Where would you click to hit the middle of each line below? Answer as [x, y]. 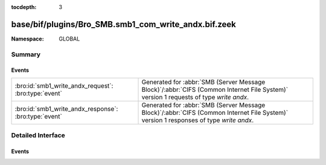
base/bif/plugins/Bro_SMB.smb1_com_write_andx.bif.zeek [124, 24]
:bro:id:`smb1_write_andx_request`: [64, 86]
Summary [26, 54]
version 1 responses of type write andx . [198, 120]
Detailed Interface [38, 135]
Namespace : [28, 39]
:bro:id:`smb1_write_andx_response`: [66, 109]
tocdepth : [24, 7]
